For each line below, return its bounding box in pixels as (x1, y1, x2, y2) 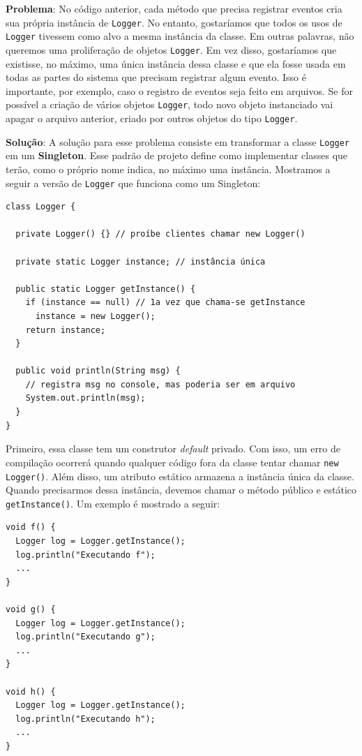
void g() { (6, 604, 56, 614)
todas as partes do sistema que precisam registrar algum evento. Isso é (6, 70, 306, 84)
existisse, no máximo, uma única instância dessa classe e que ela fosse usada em (6, 56, 346, 71)
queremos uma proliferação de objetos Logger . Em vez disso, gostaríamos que (6, 42, 337, 57)
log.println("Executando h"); (15, 713, 156, 724)
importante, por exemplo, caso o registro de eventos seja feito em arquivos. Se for (6, 83, 353, 98)
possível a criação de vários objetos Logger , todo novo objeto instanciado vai (6, 97, 333, 112)
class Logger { (6, 202, 76, 212)
